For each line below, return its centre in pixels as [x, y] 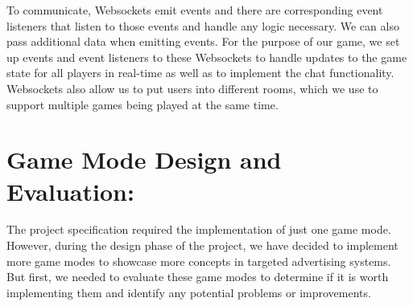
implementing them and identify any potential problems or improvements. [189, 292]
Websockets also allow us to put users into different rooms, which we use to [192, 88]
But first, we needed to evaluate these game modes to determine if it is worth [198, 277]
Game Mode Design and [144, 159]
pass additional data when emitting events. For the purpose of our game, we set [203, 41]
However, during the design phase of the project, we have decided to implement [202, 245]
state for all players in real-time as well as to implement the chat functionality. [200, 73]
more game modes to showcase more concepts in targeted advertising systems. [199, 261]
